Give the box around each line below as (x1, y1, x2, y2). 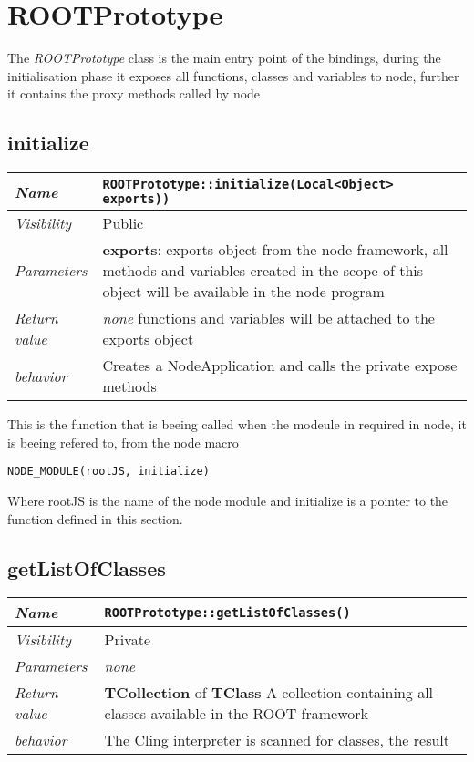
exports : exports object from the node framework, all (102, 239, 448, 261)
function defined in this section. (7, 509, 183, 528)
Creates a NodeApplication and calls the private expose (102, 355, 458, 376)
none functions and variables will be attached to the (102, 307, 435, 329)
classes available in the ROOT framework (104, 703, 368, 725)
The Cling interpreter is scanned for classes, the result (104, 729, 450, 751)
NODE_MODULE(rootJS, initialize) (7, 465, 210, 479)
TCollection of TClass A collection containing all (104, 682, 434, 704)
